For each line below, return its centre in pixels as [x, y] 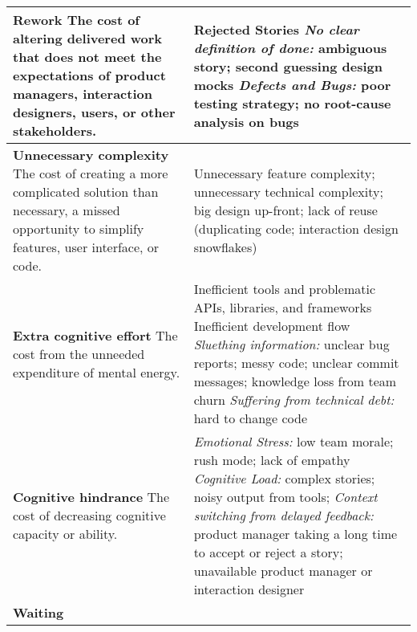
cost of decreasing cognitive [89, 515]
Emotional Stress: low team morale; [294, 441]
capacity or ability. [65, 534]
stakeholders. [55, 130]
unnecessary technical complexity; [288, 192]
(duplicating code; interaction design [296, 228]
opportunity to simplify [79, 228]
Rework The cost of [76, 20]
